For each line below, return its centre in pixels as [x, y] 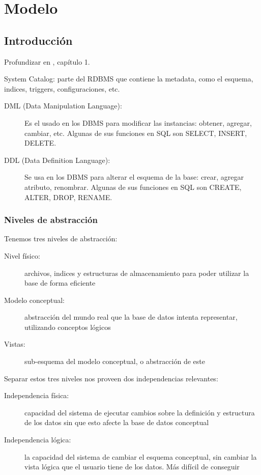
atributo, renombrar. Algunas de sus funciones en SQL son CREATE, [133, 187]
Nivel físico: [22, 255]
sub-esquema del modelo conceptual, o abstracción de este [115, 361]
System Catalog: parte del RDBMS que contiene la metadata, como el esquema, [129, 79]
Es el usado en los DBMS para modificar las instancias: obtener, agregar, [138, 122]
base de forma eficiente [60, 283]
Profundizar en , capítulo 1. [47, 61]
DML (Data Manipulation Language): [63, 106]
